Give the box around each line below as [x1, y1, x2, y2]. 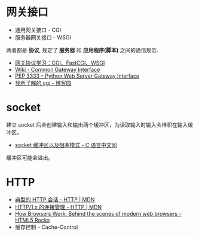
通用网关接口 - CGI [14, 26, 62, 33]
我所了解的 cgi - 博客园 [14, 79, 72, 87]
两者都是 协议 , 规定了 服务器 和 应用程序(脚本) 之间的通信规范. [6, 46, 158, 54]
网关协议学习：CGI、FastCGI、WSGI [14, 59, 105, 66]
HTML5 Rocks [14, 216, 50, 223]
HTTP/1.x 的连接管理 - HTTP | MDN [14, 203, 102, 210]
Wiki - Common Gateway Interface [14, 66, 100, 73]
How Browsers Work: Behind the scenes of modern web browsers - [14, 210, 182, 217]
